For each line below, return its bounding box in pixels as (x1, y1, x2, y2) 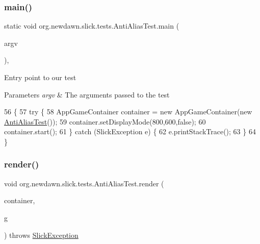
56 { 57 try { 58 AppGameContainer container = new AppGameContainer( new (4, 106, 252, 117)
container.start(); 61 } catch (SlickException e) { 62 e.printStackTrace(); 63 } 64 (4, 126, 256, 137)
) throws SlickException (4, 229, 79, 240)
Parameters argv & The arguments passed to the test (4, 89, 170, 100)
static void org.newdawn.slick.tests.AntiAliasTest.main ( (4, 20, 179, 31)
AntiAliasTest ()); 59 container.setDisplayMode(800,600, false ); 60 (4, 116, 206, 127)
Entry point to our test (4, 72, 76, 82)
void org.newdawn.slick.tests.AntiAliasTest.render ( (4, 178, 164, 188)
